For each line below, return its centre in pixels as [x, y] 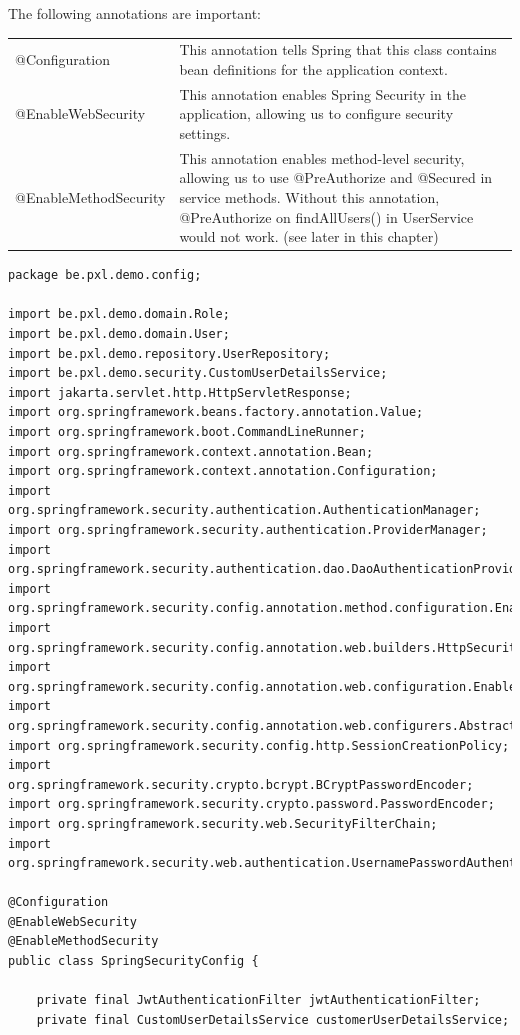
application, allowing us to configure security [316, 113]
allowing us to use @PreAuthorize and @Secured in [336, 177]
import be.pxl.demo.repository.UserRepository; [169, 353]
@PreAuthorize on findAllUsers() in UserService [326, 216]
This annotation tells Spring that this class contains [338, 49]
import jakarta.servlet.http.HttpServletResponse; [180, 392]
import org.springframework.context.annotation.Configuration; [223, 471]
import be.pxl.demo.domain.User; [119, 334]
